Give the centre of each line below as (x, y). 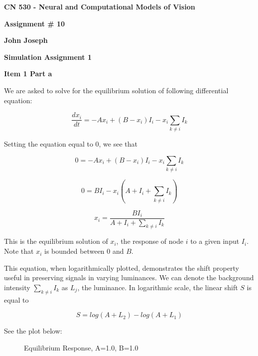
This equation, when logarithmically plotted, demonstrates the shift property (122, 267)
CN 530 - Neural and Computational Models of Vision (100, 6)
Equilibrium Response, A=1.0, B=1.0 (81, 347)
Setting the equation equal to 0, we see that (71, 143)
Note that (19, 251)
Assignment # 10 (35, 23)
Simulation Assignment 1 (48, 57)
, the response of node (150, 241)
